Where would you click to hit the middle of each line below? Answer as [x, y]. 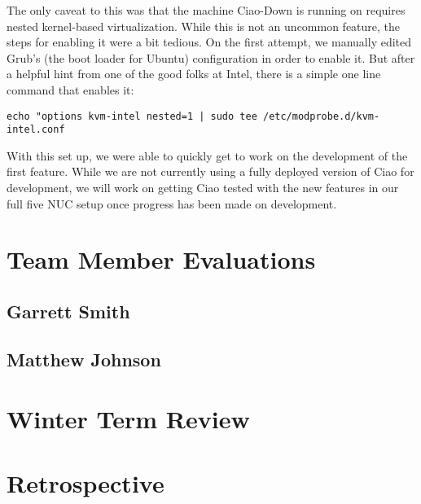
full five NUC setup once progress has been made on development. [172, 203]
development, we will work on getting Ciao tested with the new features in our [203, 188]
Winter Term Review [128, 419]
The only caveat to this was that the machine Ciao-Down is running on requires [206, 10]
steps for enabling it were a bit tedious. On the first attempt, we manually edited [209, 42]
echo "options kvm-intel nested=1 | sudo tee [132, 116]
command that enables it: [70, 89]
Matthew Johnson [84, 359]
